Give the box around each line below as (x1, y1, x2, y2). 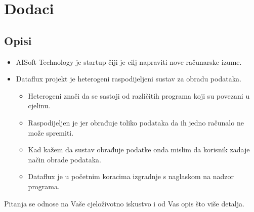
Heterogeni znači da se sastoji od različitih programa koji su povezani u (28, 90, 250, 101)
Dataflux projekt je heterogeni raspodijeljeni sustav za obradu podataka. (16, 73, 241, 84)
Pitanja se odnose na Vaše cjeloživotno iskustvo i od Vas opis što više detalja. (4, 198, 244, 208)
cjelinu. (28, 100, 51, 111)
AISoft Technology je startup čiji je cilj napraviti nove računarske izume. (16, 56, 242, 67)
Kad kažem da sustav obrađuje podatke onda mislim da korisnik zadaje (28, 144, 250, 155)
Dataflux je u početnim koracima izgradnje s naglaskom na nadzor (28, 171, 234, 182)
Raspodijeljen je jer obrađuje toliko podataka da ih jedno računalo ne (28, 117, 244, 128)
